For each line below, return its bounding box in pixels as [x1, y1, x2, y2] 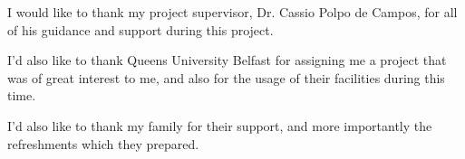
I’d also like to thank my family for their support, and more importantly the [7, 116, 432, 135]
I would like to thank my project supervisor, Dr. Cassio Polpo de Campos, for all [7, 3, 458, 21]
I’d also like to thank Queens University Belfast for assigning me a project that [7, 51, 447, 70]
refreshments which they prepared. [7, 134, 199, 153]
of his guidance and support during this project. [7, 20, 274, 39]
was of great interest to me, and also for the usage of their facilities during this [7, 68, 445, 87]
